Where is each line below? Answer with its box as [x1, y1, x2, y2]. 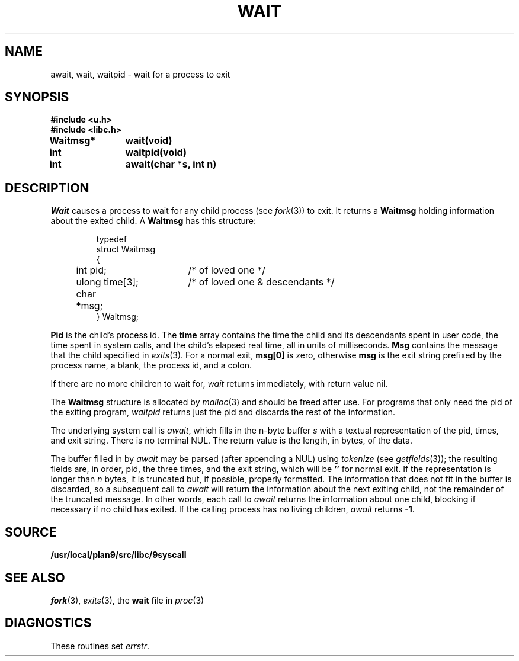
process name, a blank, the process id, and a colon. [50, 360, 252, 371]
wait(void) [125, 134, 172, 147]
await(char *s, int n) [125, 158, 217, 171]
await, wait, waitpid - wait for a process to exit [50, 69, 230, 79]
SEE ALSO [5, 570, 65, 585]
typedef [96, 234, 127, 245]
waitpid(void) [125, 146, 187, 159]
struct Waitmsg [96, 244, 155, 255]
